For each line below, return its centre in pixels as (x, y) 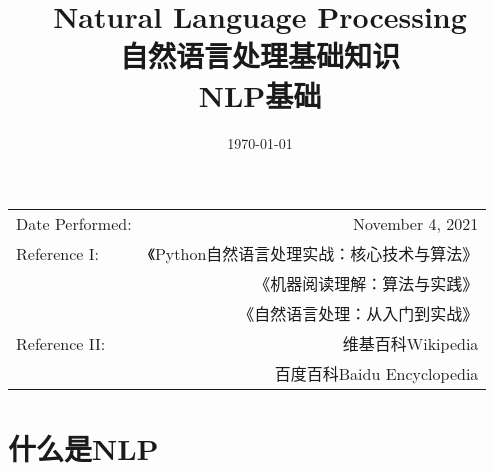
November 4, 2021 (415, 224)
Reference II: (61, 343)
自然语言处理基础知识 (259, 55)
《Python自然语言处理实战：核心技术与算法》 (313, 254)
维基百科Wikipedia (410, 344)
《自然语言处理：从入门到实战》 (358, 314)
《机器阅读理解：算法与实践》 (366, 284)
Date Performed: (74, 224)
